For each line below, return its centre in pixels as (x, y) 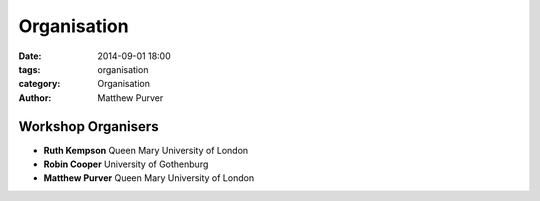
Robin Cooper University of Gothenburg (126, 164)
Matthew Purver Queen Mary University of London (149, 178)
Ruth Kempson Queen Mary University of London (146, 150)
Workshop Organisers (88, 126)
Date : (30, 56)
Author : (35, 97)
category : (39, 84)
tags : (29, 69)
